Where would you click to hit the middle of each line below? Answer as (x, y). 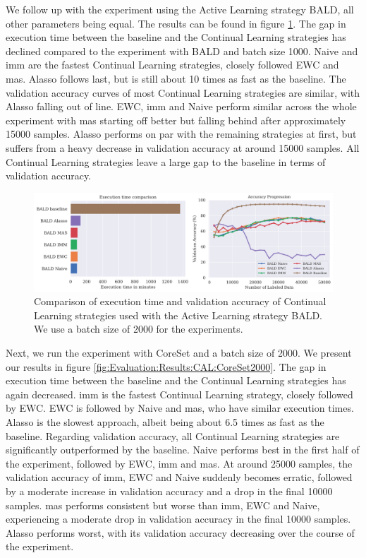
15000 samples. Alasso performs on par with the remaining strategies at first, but (181, 134)
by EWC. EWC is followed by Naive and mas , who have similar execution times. (180, 408)
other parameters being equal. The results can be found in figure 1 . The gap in (176, 23)
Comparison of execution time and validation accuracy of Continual (180, 301)
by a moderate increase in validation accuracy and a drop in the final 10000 (169, 491)
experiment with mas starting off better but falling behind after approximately (176, 120)
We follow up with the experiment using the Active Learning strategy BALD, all (180, 9)
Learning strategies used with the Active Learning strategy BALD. (178, 315)
